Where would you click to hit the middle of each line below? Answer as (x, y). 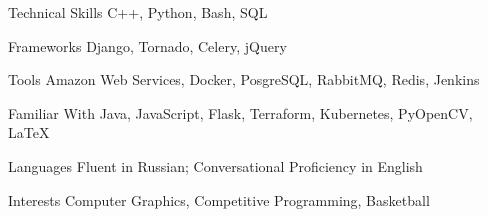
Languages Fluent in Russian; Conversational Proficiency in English (215, 165)
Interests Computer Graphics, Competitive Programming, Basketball (219, 199)
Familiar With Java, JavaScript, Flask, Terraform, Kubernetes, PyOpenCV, (240, 112)
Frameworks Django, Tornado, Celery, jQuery (147, 45)
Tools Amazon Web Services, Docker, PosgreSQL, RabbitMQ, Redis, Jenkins (244, 79)
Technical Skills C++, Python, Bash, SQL (138, 12)
